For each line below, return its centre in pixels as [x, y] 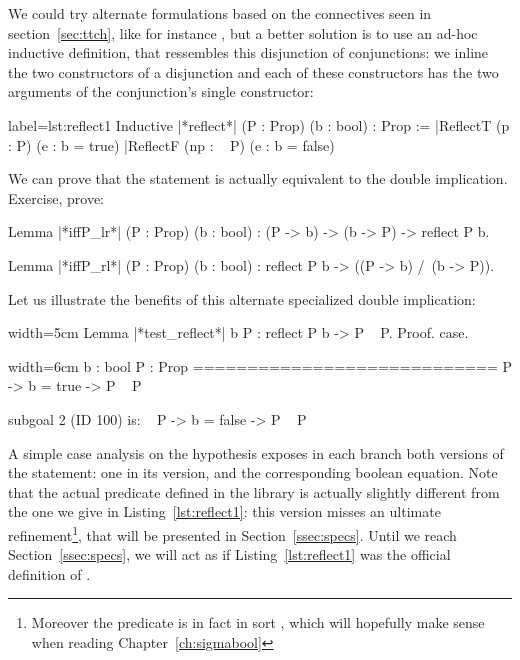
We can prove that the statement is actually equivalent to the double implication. [258, 178]
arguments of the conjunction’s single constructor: [161, 91]
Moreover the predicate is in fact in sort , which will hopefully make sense [258, 622]
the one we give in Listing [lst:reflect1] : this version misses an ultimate [224, 511]
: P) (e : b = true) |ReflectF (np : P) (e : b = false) [171, 144]
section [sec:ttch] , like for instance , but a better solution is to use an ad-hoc [243, 32]
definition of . [49, 573]
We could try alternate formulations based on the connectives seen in [220, 13]
